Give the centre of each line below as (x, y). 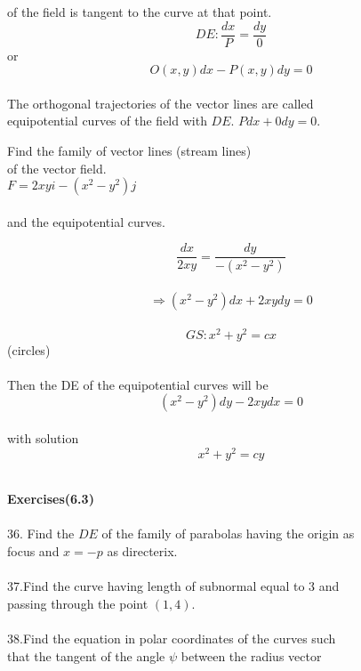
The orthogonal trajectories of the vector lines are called (160, 103)
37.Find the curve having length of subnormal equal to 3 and (173, 586)
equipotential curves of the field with (107, 121)
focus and (33, 551)
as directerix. (142, 551)
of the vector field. (57, 168)
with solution (43, 437)
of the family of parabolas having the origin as (228, 534)
